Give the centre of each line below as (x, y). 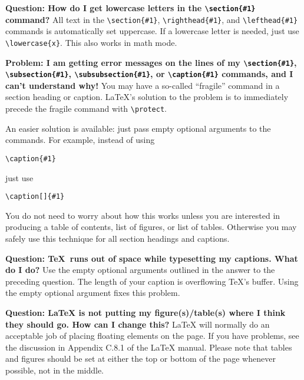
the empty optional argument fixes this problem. (93, 293)
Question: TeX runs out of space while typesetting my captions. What (152, 258)
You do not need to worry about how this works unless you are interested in (143, 215)
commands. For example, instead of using (80, 140)
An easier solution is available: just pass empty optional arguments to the (138, 128)
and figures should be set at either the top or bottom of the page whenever (141, 359)
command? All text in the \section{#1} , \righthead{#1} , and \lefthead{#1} (152, 19)
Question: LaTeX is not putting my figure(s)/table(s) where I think (146, 312)
